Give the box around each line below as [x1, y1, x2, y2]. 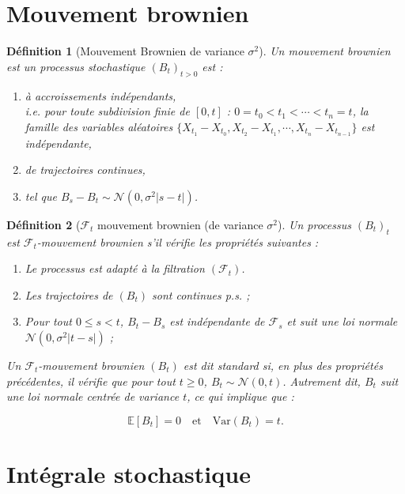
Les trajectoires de [25, 286, 113, 303]
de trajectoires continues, [25, 161, 146, 178]
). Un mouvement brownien [259, 43, 391, 59]
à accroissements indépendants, [25, 87, 176, 104]
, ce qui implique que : [187, 388, 294, 405]
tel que [25, 187, 57, 204]
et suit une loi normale [286, 313, 398, 330]
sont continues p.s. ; [152, 286, 250, 303]
